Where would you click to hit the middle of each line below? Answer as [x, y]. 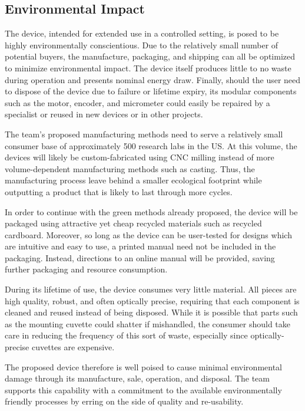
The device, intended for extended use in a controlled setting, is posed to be [142, 33]
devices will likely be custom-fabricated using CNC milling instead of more [140, 157]
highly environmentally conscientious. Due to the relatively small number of [142, 45]
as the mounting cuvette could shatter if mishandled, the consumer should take [148, 323]
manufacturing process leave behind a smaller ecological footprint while [133, 180]
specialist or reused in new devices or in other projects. [104, 114]
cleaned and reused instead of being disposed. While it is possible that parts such [151, 312]
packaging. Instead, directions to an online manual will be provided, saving [140, 257]
